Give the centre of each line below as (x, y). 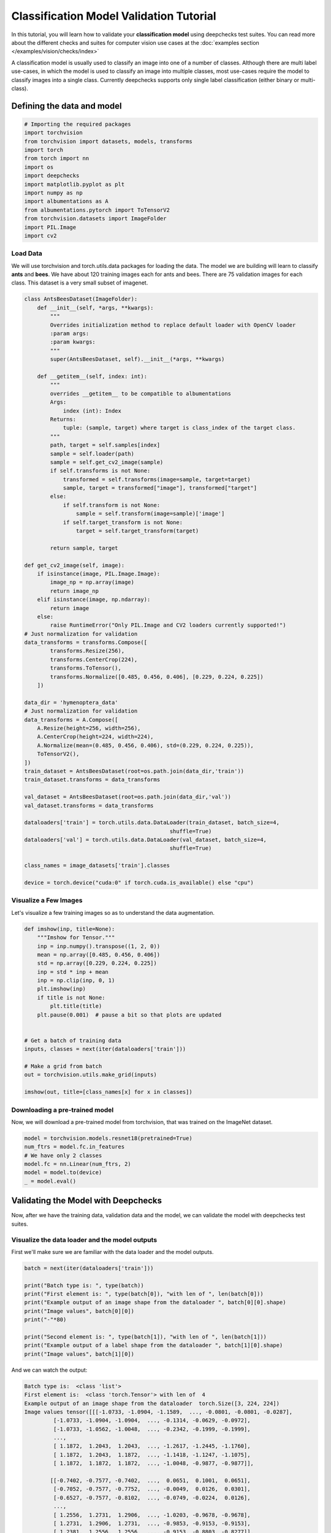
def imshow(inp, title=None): (70, 929)
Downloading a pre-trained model (63, 1110)
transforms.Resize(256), (87, 651)
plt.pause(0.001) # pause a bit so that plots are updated (129, 1015)
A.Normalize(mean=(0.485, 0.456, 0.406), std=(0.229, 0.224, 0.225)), (146, 745)
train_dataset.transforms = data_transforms (92, 780)
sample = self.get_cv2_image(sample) (107, 462)
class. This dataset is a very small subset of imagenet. (80, 283)
